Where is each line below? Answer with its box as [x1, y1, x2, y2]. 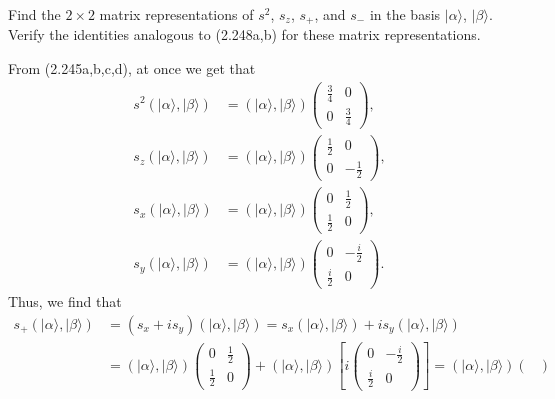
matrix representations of [99, 4, 254, 24]
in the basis [369, 4, 441, 24]
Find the [8, 4, 61, 24]
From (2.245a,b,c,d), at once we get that [8, 58, 256, 79]
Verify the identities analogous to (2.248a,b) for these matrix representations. [8, 24, 481, 45]
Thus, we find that [8, 291, 122, 312]
